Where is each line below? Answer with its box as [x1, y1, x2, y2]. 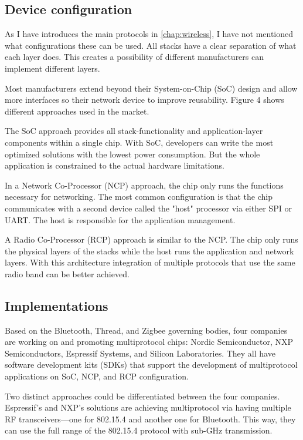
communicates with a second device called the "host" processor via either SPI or [5, 201, 292, 214]
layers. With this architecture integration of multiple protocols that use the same [5, 256, 295, 268]
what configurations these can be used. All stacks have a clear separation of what [5, 39, 297, 51]
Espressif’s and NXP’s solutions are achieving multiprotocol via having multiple [5, 401, 291, 414]
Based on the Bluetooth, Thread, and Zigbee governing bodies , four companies [5, 324, 288, 336]
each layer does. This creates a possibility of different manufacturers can [5, 51, 264, 63]
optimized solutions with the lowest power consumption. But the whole [5, 147, 260, 160]
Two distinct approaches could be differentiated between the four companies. [5, 389, 280, 402]
